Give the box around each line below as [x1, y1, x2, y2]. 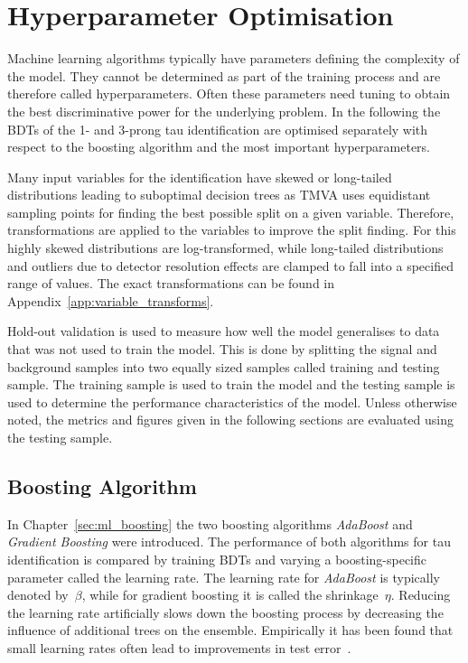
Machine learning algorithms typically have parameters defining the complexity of [7, 49, 460, 68]
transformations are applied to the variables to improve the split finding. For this [7, 220, 456, 239]
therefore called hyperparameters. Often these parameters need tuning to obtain [7, 84, 451, 103]
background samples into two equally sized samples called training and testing [7, 357, 440, 376]
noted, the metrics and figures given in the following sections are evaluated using [7, 410, 454, 429]
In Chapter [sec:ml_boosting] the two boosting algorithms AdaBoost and [7, 514, 413, 533]
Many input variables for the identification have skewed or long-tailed [7, 167, 392, 186]
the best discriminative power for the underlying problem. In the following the [7, 101, 441, 120]
